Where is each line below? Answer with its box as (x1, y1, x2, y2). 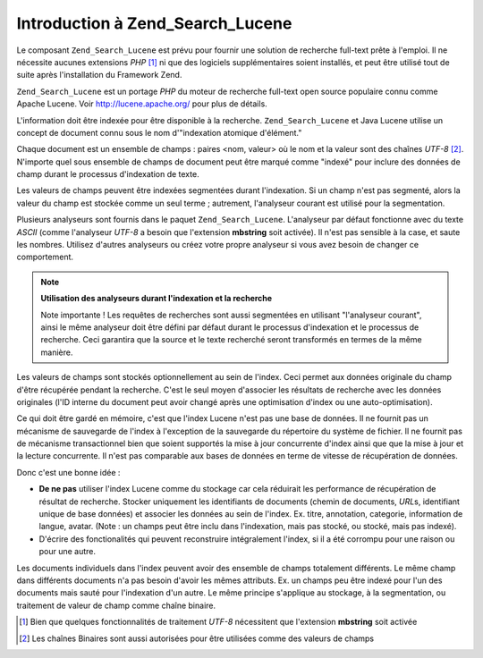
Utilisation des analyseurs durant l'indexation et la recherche (40, 293, 273, 304)
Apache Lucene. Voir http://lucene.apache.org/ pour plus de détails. (16, 98, 267, 109)
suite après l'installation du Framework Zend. (16, 70, 182, 80)
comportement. (16, 251, 74, 263)
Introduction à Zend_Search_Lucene (16, 13, 292, 33)
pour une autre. (38, 546, 97, 557)
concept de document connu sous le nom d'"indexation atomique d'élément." (16, 127, 302, 138)
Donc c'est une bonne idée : (16, 467, 121, 477)
